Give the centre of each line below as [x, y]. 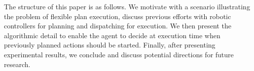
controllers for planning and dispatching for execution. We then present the [118, 26]
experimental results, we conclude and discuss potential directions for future [119, 54]
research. [17, 64]
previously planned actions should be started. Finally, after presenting [110, 45]
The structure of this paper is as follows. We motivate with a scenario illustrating [127, 6]
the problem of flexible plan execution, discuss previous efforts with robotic [118, 16]
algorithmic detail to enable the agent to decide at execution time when [112, 35]
